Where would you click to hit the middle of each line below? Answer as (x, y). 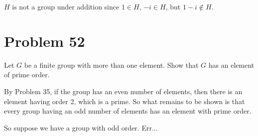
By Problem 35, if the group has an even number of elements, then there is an (123, 91)
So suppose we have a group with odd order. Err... (81, 127)
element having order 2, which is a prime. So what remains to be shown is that (125, 101)
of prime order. (27, 74)
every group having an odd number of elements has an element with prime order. (128, 111)
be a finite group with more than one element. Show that (111, 65)
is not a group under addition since (66, 6)
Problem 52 (45, 41)
